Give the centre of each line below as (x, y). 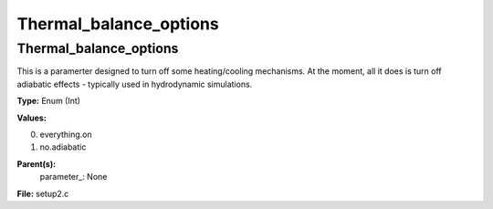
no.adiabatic (63, 147)
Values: (32, 118)
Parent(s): (37, 163)
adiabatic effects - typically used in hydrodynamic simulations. (135, 84)
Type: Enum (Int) (49, 101)
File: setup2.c (43, 193)
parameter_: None (73, 177)
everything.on (66, 134)
